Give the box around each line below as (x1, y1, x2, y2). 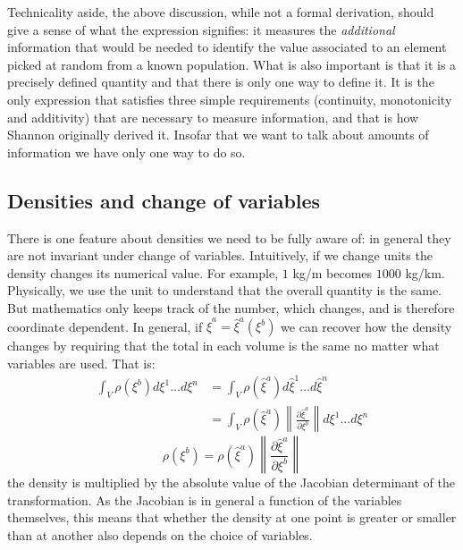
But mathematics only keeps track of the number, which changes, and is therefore (7, 298, 455, 317)
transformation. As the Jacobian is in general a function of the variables (7, 490, 402, 509)
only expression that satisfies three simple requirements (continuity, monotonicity (7, 89, 452, 108)
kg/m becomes (292, 263, 373, 282)
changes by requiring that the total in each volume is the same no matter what (7, 336, 440, 355)
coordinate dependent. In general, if (7, 317, 203, 335)
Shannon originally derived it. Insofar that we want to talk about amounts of (7, 125, 429, 144)
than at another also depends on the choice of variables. (7, 525, 313, 544)
